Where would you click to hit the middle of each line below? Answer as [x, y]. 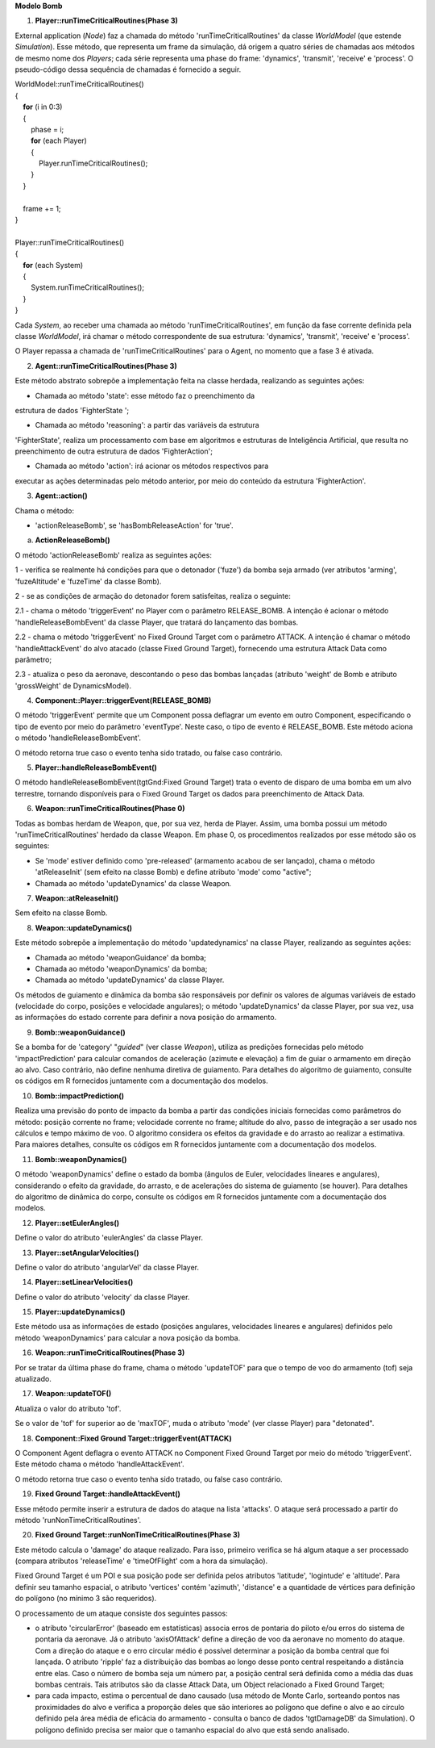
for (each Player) [59, 140]
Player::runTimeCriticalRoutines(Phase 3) [107, 21]
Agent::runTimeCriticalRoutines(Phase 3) [106, 366]
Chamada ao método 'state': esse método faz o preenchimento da [145, 395]
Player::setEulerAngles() [77, 1223]
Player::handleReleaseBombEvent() [96, 767]
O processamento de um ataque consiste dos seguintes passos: [122, 1613]
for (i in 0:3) [43, 107]
